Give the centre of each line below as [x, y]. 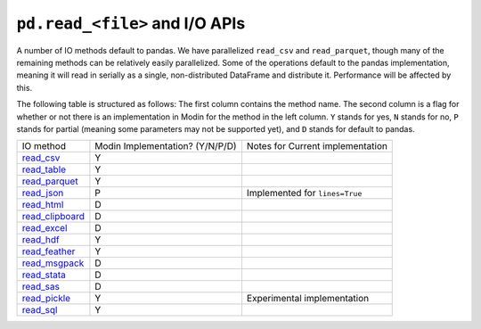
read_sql [40, 310]
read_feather [49, 251]
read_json [43, 193]
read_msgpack [53, 263]
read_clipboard [53, 217]
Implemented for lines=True [304, 193]
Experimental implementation [308, 299]
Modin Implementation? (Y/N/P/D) [166, 146]
